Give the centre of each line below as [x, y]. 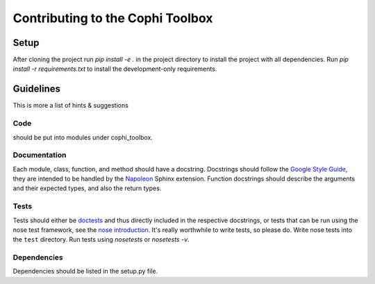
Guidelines [36, 89]
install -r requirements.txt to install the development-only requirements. [115, 69]
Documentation [40, 155]
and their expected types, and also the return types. [87, 188]
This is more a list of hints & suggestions [70, 106]
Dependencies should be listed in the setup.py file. [85, 272]
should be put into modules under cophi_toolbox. [83, 137]
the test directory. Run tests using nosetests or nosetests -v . [101, 240]
